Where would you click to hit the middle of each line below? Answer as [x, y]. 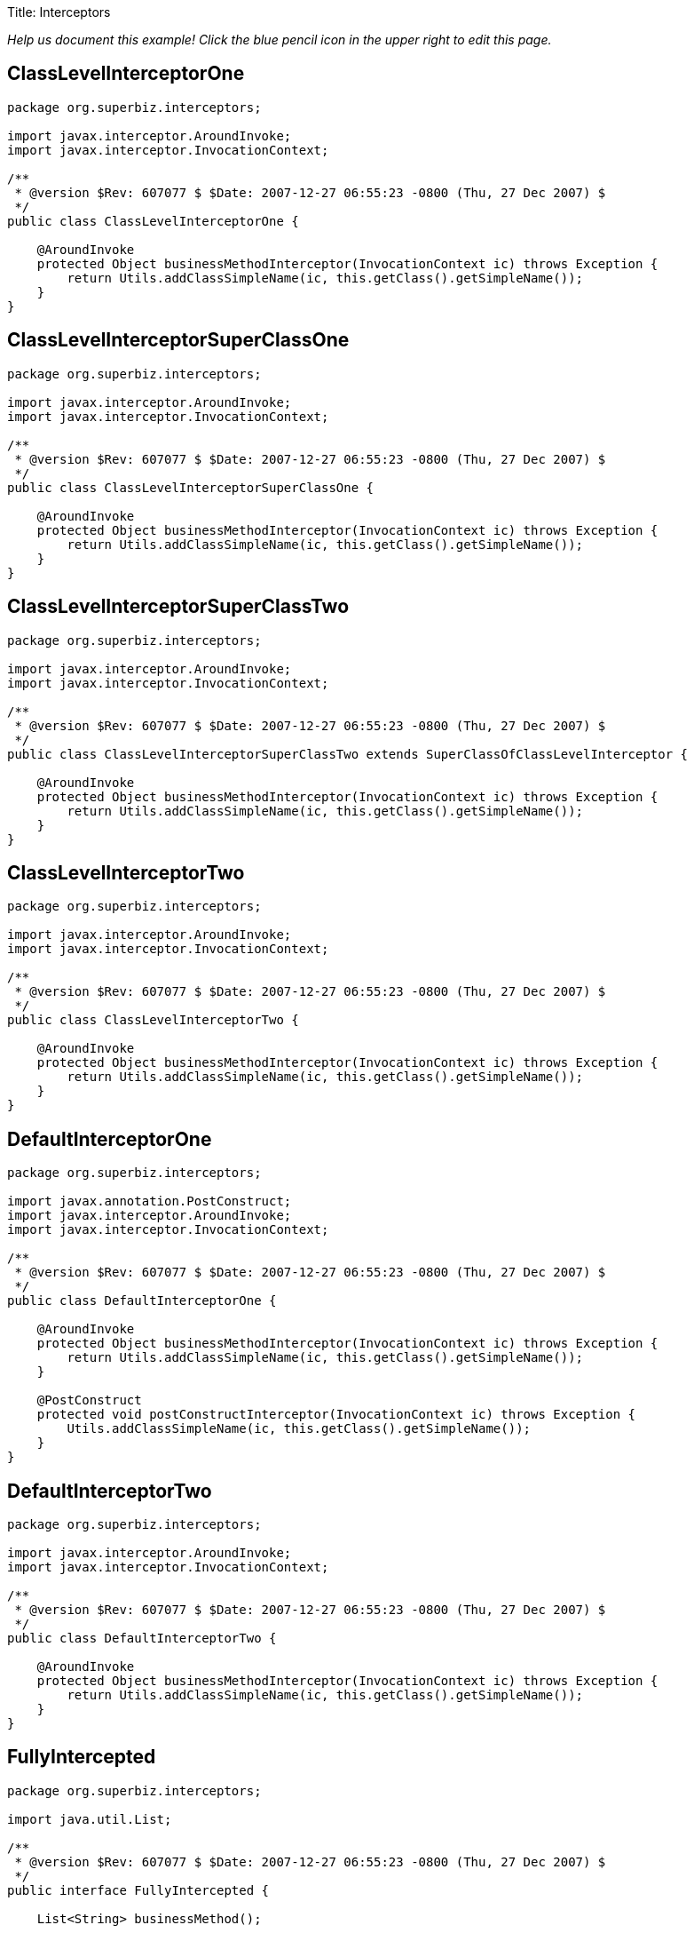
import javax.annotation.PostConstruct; [150, 1201]
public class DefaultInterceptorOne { [142, 1301]
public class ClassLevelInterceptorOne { [153, 221]
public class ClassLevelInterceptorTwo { [153, 1020]
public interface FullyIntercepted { [138, 1890]
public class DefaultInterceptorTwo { [142, 1639]
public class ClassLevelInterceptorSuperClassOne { [191, 487]
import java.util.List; [90, 1819]
